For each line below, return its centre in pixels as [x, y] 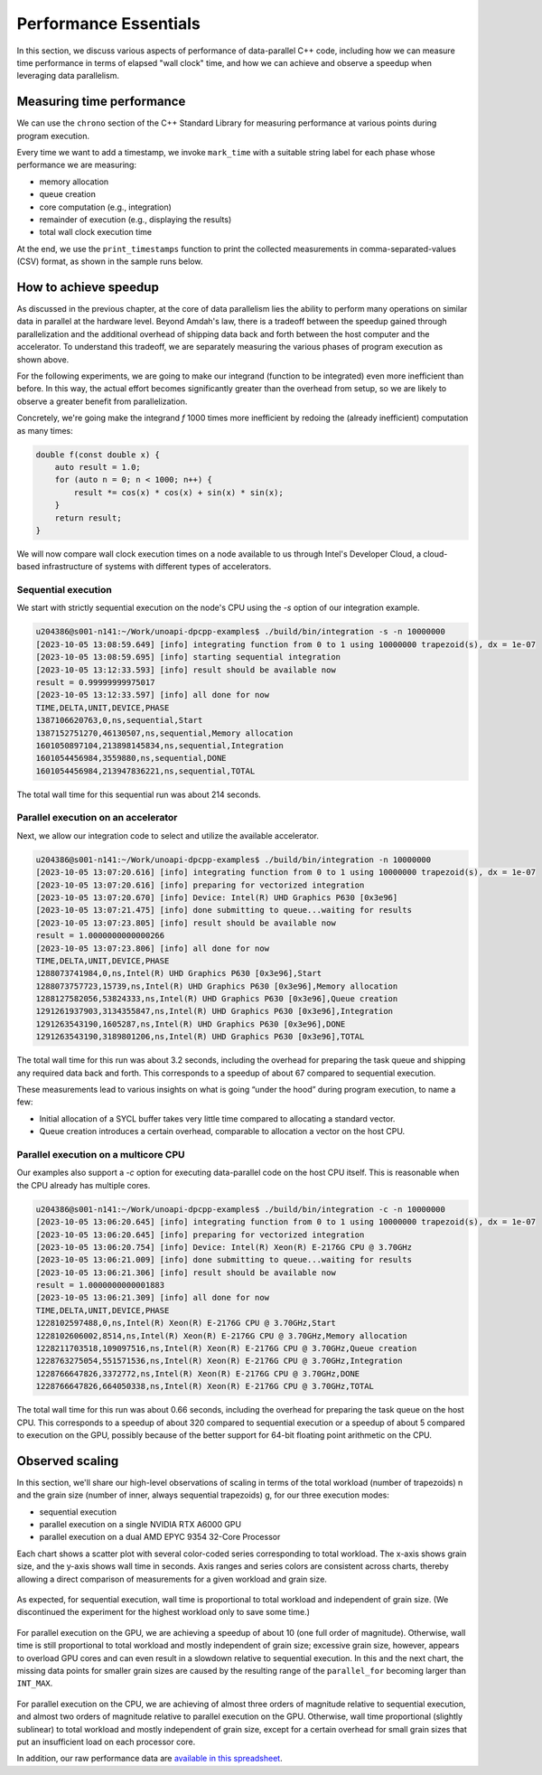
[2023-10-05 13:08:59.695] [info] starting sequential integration [188, 657]
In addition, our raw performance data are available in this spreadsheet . [150, 1759]
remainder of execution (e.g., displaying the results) [135, 219]
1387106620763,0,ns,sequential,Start [119, 720]
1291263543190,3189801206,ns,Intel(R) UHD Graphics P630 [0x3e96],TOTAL [200, 1037]
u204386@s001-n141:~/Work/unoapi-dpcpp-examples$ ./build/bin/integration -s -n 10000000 [241, 632]
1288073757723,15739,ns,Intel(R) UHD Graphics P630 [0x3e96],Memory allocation [217, 986]
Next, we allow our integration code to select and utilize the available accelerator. [168, 835]
